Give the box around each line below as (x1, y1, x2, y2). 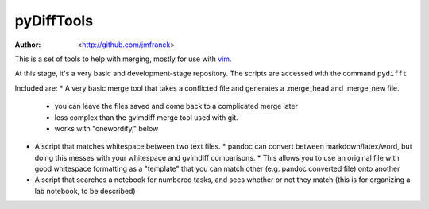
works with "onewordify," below (54, 123, 159, 133)
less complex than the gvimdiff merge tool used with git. (54, 112, 238, 122)
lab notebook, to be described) (34, 186, 136, 195)
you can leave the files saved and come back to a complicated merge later (54, 102, 298, 111)
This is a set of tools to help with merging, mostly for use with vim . (14, 54, 232, 64)
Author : (14, 40, 41, 49)
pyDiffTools (14, 12, 94, 29)
